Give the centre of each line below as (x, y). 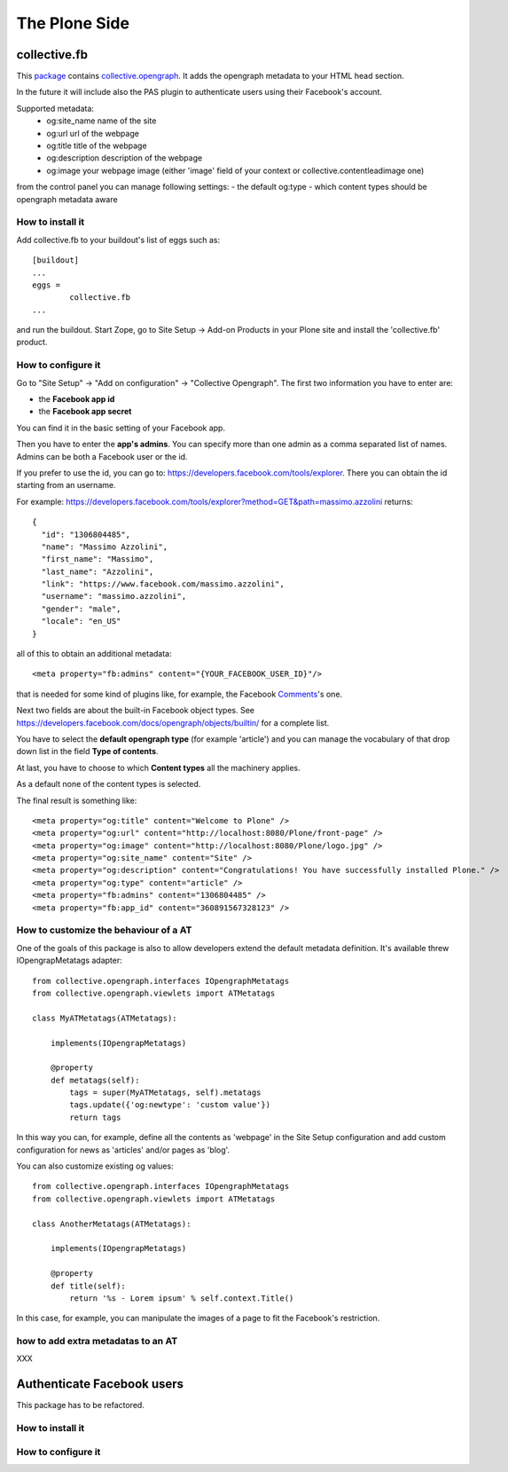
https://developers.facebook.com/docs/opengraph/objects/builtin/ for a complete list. (173, 722)
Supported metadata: (55, 108)
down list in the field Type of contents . (87, 752)
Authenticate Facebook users (100, 1384)
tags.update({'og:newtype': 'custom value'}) (170, 1105)
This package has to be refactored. (81, 1405)
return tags (95, 1117)
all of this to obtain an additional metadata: (94, 654)
